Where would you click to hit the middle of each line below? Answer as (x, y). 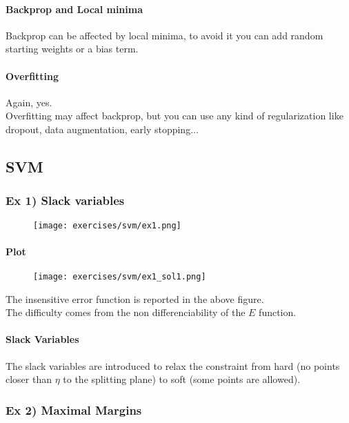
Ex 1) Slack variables (65, 200)
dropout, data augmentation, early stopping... (102, 129)
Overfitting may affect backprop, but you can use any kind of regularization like (174, 116)
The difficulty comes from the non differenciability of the (126, 312)
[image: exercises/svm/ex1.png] (107, 225)
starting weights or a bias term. (72, 49)
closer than (29, 379)
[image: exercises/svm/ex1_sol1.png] (120, 277)
